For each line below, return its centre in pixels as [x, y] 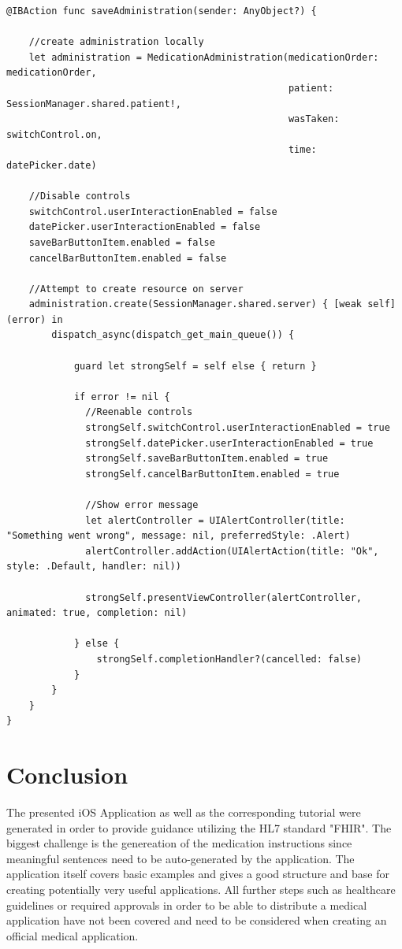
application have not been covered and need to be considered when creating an [197, 920]
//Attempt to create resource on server [136, 289]
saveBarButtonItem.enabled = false [122, 242]
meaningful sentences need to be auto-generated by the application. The [181, 858]
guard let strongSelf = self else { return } [195, 366]
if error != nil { [122, 397]
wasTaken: [314, 119]
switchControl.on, [54, 134]
